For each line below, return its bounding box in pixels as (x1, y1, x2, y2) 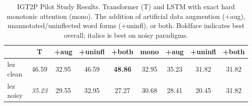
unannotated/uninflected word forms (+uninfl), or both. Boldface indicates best (7, 20, 245, 30)
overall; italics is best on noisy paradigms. (64, 30, 188, 40)
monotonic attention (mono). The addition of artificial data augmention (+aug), (6, 11, 246, 21)
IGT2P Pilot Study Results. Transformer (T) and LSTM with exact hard (17, 1, 235, 11)
